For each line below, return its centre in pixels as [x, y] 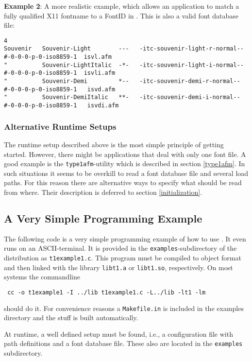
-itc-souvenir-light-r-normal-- [192, 49]
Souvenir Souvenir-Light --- [67, 49]
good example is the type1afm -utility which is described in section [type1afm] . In [125, 163]
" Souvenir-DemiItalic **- [67, 97]
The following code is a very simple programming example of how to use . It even [125, 238]
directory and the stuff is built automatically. [71, 318]
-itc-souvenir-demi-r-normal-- [190, 81]
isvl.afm [98, 57]
